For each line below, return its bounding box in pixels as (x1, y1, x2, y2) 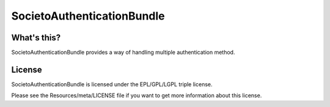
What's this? (11, 32, 61, 43)
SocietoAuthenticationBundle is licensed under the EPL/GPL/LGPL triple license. (11, 80, 213, 88)
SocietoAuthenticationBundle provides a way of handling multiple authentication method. (11, 49, 235, 56)
